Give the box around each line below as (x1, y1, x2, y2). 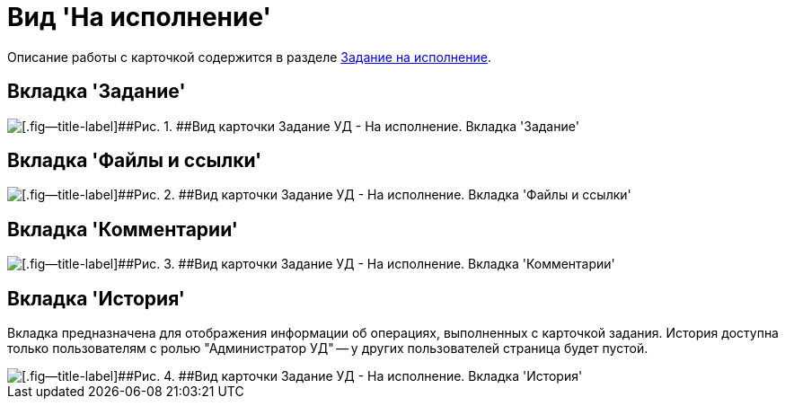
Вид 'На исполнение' (7, 2, 272, 32)
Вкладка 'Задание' (7, 80, 186, 103)
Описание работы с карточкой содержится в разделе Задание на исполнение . (7, 49, 491, 65)
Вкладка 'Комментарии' (7, 217, 238, 241)
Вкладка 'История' (7, 287, 185, 310)
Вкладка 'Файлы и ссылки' (7, 149, 262, 172)
